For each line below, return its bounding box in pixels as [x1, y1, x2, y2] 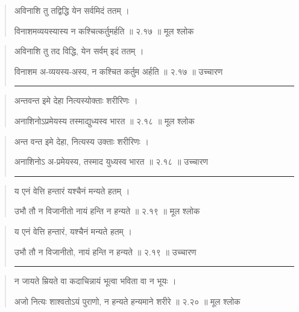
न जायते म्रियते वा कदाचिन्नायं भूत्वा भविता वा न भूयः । [14, 275, 177, 287]
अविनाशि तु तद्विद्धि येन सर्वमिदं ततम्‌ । [14, 4, 130, 16]
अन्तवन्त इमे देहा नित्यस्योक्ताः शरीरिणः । [14, 94, 138, 107]
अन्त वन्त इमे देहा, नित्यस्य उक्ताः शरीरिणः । [14, 135, 149, 147]
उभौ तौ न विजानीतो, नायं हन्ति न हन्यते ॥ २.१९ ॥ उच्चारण [14, 245, 197, 258]
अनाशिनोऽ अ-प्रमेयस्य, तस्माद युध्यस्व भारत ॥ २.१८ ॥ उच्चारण [14, 155, 209, 168]
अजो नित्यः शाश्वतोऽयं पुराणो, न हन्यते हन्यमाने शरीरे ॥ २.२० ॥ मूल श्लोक [14, 294, 241, 307]
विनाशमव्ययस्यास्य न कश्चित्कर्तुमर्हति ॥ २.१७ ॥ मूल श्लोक [14, 24, 194, 37]
